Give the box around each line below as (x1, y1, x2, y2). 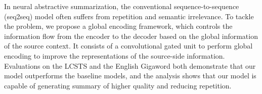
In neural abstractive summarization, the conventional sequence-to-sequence (4, 1, 239, 11)
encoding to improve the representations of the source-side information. (4, 50, 225, 61)
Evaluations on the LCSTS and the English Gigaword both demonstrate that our (4, 60, 256, 71)
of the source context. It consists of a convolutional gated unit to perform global (4, 40, 253, 51)
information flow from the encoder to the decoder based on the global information (4, 30, 258, 41)
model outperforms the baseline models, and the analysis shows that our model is (4, 70, 256, 81)
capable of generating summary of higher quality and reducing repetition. (4, 80, 232, 90)
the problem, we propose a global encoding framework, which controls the (4, 21, 233, 31)
